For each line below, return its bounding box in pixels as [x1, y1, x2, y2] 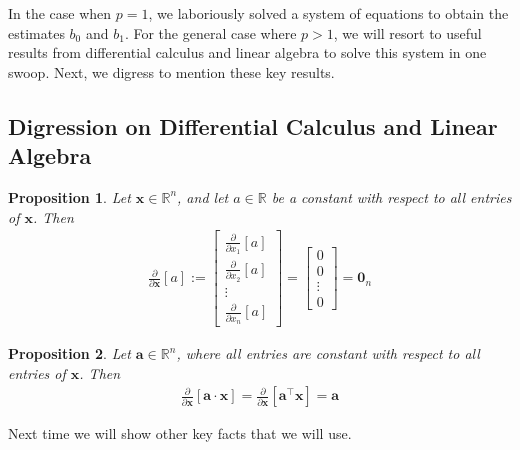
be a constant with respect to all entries [271, 186, 512, 207]
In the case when [8, 3, 112, 23]
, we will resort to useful [333, 22, 482, 43]
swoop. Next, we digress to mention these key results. [8, 61, 335, 82]
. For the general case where [124, 22, 297, 43]
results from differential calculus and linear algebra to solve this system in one [8, 42, 487, 63]
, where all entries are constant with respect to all [176, 343, 480, 364]
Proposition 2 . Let [8, 343, 131, 364]
